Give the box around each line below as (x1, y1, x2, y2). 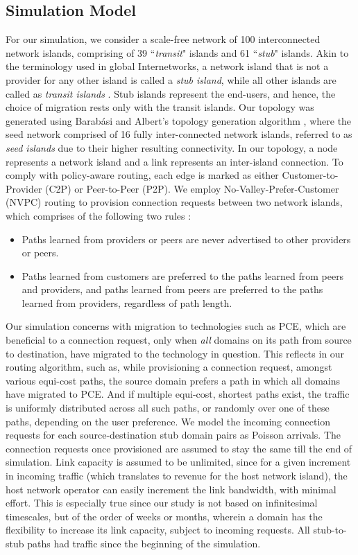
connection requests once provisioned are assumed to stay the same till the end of (6, 441, 352, 455)
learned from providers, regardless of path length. (22, 295, 232, 310)
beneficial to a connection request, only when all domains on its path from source (6, 333, 352, 347)
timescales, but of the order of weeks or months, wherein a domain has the (6, 509, 323, 523)
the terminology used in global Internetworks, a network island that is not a (6, 59, 329, 73)
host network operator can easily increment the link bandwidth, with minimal (6, 482, 336, 496)
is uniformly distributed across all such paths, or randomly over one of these (6, 400, 330, 415)
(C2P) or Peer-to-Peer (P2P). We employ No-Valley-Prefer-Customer (45, 181, 339, 195)
